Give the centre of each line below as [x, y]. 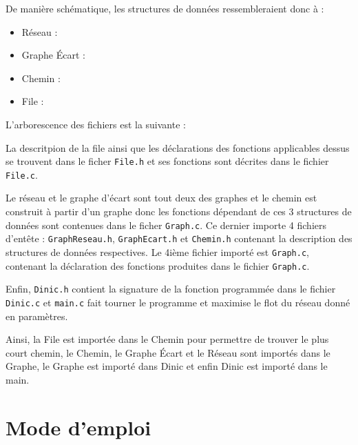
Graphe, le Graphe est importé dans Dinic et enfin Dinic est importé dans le [167, 366]
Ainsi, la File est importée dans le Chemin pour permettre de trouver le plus [167, 339]
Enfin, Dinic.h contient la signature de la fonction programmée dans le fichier [171, 289]
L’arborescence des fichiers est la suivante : [96, 124]
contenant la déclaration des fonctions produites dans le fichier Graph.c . [158, 265]
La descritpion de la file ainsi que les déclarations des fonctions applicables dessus [178, 147]
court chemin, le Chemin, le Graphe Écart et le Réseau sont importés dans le [168, 352]
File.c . [22, 174]
